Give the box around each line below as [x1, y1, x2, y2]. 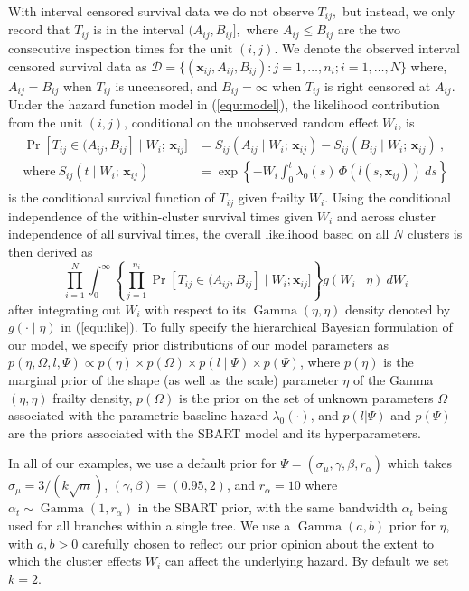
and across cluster [336, 206, 436, 225]
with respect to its [145, 299, 247, 318]
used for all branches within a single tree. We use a [8, 515, 291, 534]
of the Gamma [352, 371, 434, 389]
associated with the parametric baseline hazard [8, 406, 268, 425]
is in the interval [93, 20, 184, 39]
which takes [387, 454, 452, 473]
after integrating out [8, 299, 121, 318]
